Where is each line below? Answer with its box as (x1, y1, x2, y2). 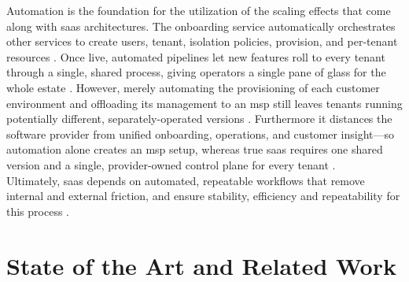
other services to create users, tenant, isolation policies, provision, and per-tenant (6, 33, 398, 50)
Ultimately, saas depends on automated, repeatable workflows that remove (6, 172, 365, 188)
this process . (6, 202, 69, 219)
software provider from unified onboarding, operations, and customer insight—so (6, 125, 395, 142)
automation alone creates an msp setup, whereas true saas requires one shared (6, 141, 383, 158)
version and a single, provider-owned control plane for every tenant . (6, 156, 336, 173)
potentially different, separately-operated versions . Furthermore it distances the (6, 110, 392, 127)
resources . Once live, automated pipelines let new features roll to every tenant (6, 48, 385, 65)
